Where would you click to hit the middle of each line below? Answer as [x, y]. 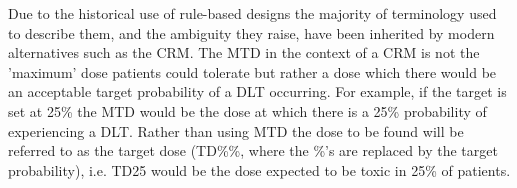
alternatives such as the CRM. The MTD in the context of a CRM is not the [244, 52]
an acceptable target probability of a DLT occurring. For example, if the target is [257, 91]
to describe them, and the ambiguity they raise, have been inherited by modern [251, 32]
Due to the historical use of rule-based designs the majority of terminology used [252, 13]
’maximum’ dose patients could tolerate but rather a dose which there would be [252, 71]
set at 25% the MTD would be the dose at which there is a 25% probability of [247, 110]
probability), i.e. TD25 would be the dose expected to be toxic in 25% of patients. [259, 169]
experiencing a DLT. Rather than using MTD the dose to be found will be [236, 130]
